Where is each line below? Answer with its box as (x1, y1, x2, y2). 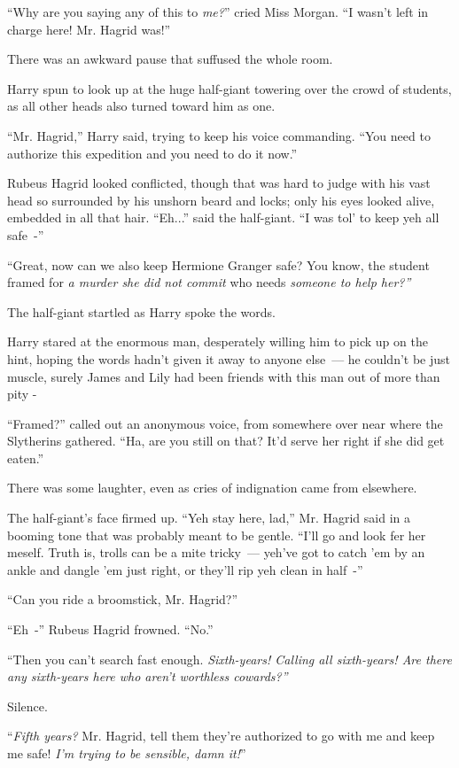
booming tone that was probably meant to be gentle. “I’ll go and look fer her (7, 525, 426, 544)
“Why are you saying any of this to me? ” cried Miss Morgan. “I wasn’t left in (7, 3, 429, 20)
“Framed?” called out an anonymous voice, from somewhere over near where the (7, 414, 443, 432)
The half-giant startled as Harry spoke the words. (7, 302, 276, 321)
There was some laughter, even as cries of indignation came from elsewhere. (7, 478, 417, 497)
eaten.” (7, 448, 44, 467)
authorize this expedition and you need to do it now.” (7, 144, 298, 162)
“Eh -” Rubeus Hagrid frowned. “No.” (7, 620, 214, 639)
